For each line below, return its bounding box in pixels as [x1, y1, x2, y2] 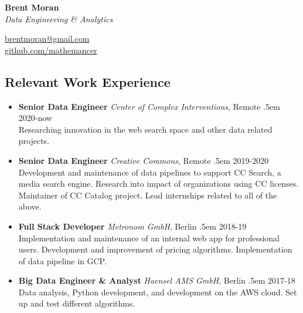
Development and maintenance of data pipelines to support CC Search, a [18, 166, 281, 178]
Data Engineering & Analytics [5, 12, 113, 25]
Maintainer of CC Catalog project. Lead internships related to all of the [18, 189, 277, 201]
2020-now [18, 112, 52, 124]
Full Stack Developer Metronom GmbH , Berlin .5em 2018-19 [18, 220, 247, 232]
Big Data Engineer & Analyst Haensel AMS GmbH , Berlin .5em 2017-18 [18, 274, 295, 287]
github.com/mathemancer [5, 43, 97, 56]
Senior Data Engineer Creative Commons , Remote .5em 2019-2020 [18, 154, 269, 166]
